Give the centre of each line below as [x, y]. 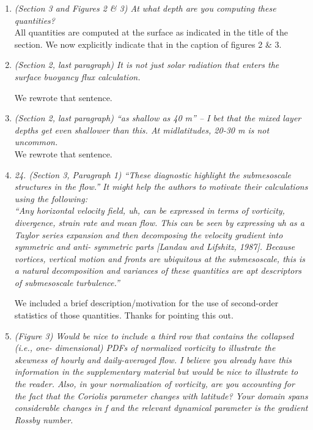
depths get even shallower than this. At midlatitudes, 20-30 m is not [142, 130]
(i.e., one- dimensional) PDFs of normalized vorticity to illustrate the [145, 348]
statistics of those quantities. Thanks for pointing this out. [124, 315]
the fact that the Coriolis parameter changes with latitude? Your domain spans [161, 395]
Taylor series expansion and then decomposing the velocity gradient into [149, 234]
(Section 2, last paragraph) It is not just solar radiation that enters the [147, 65]
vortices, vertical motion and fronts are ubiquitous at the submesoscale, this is [160, 258]
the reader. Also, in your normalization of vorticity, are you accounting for [154, 384]
